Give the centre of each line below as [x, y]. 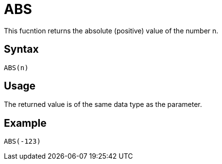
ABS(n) [16, 67]
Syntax [21, 49]
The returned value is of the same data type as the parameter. [103, 104]
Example [25, 123]
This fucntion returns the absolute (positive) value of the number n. [111, 30]
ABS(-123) [22, 142]
